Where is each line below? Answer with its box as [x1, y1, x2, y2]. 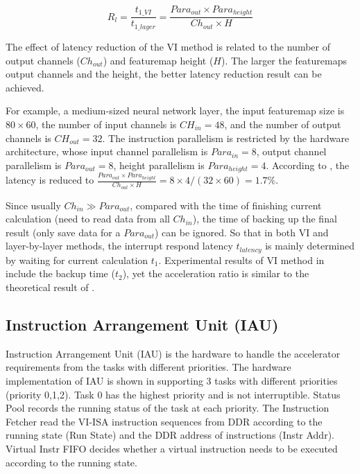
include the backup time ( [6, 266, 115, 281]
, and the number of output [224, 116, 341, 131]
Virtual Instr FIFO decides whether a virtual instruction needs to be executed [6, 441, 338, 455]
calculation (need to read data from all [6, 211, 170, 226]
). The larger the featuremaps [221, 53, 348, 67]
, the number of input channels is [35, 116, 177, 131]
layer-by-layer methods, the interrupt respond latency [6, 238, 233, 253]
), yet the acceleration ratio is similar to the [122, 266, 309, 281]
